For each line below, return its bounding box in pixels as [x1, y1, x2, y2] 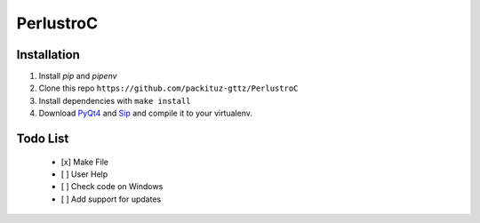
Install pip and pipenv [38, 71, 117, 82]
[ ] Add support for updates [60, 194, 162, 204]
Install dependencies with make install [38, 95, 191, 106]
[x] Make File [60, 156, 108, 167]
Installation [16, 47, 80, 62]
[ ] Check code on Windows [60, 181, 164, 192]
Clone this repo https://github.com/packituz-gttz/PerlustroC [38, 83, 299, 93]
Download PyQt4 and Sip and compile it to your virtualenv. [38, 108, 253, 119]
